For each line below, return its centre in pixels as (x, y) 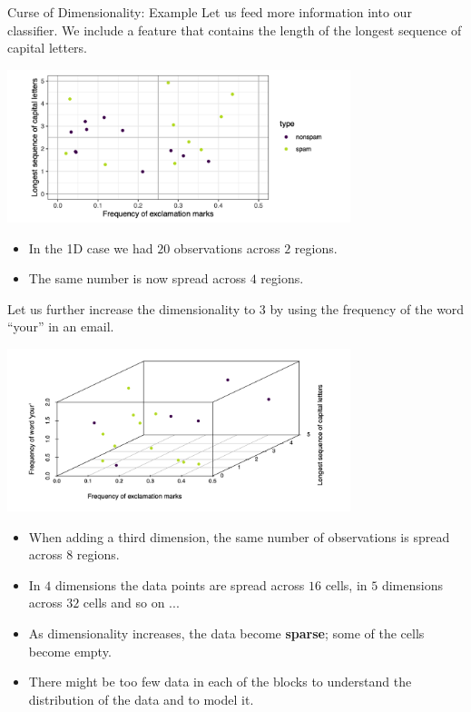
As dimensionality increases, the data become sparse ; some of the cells (226, 633)
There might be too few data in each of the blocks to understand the (220, 682)
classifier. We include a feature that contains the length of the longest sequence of (235, 30)
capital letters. (48, 48)
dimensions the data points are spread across (180, 584)
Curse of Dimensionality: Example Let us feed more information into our (210, 12)
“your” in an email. (61, 326)
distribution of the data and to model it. (141, 699)
